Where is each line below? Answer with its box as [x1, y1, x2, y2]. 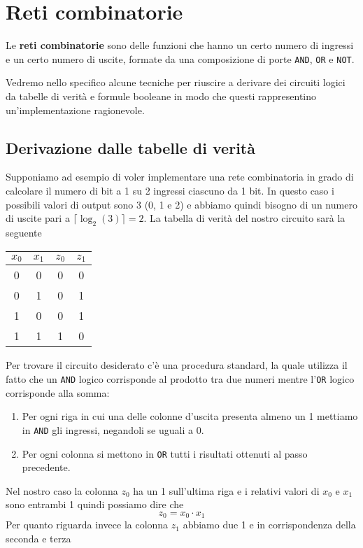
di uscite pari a [6, 211, 70, 225]
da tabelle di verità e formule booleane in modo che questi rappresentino [6, 88, 317, 103]
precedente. [22, 460, 71, 475]
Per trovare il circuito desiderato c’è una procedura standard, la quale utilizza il [6, 358, 348, 372]
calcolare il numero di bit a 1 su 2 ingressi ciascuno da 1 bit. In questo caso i [6, 183, 334, 197]
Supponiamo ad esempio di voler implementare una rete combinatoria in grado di [6, 169, 354, 184]
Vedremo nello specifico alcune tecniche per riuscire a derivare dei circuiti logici [6, 75, 346, 90]
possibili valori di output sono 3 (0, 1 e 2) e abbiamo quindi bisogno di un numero [6, 197, 357, 211]
